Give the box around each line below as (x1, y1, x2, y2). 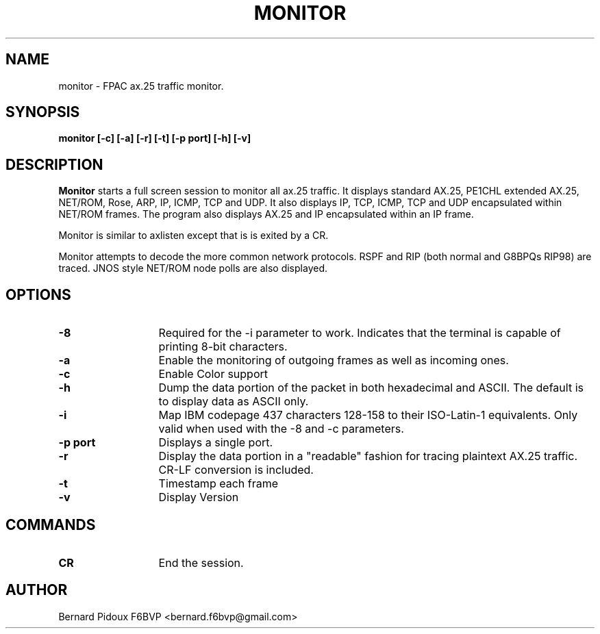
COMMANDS (5, 516, 96, 533)
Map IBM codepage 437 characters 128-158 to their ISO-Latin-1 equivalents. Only (158, 408, 578, 422)
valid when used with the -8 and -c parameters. (158, 422, 404, 436)
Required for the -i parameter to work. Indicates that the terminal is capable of (158, 326, 561, 340)
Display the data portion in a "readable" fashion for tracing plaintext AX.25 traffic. (158, 449, 578, 464)
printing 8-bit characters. (158, 340, 288, 354)
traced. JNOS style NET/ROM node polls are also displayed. (58, 262, 327, 275)
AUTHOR (5, 581, 68, 599)
